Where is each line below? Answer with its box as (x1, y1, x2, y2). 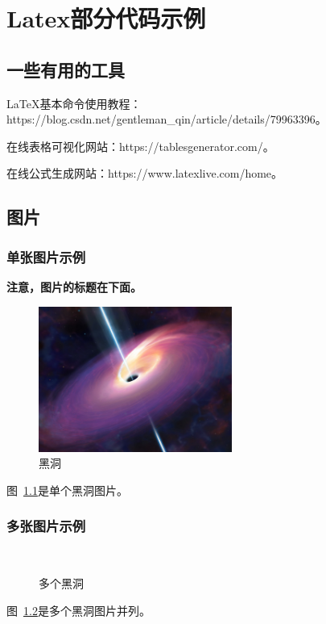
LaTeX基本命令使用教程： (6, 94, 142, 111)
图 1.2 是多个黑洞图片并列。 (6, 601, 151, 618)
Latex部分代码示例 (6, 2, 206, 35)
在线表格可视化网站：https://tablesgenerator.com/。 (6, 137, 274, 154)
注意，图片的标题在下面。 (6, 278, 142, 295)
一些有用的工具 (6, 57, 125, 82)
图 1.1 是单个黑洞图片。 (6, 481, 128, 498)
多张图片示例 (6, 516, 86, 536)
